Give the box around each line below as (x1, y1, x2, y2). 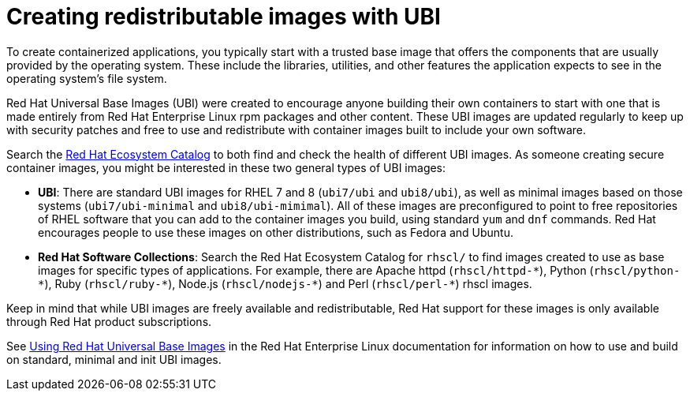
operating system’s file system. (6, 71, 167, 85)
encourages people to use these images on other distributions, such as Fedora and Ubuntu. (38, 225, 514, 239)
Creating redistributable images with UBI (6, 3, 441, 30)
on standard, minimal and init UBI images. (6, 352, 222, 366)
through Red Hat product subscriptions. (6, 314, 212, 328)
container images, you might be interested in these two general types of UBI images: (6, 160, 446, 174)
